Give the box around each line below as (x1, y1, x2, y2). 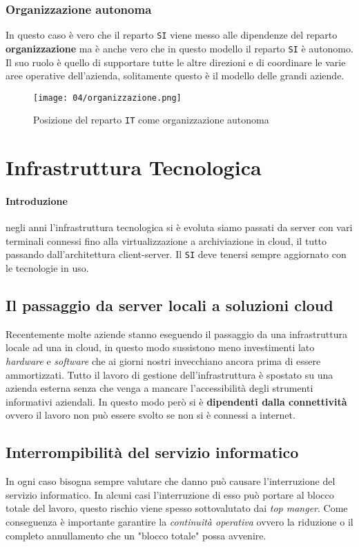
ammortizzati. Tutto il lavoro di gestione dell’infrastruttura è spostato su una (6, 367, 333, 381)
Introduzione (6, 194, 68, 208)
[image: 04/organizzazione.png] (33, 92, 182, 103)
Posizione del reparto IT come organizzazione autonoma (33, 112, 269, 127)
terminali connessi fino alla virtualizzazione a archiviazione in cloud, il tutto (6, 233, 327, 248)
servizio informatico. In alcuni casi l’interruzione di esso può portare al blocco (6, 487, 334, 501)
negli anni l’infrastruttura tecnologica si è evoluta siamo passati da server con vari (6, 220, 353, 235)
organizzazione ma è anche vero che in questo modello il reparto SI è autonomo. (6, 41, 353, 55)
